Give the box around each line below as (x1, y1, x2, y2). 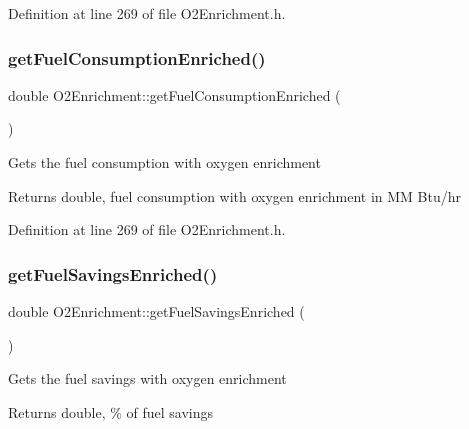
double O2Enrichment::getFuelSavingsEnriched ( (8, 301, 305, 321)
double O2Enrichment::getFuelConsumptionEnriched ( (8, 84, 341, 105)
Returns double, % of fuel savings (8, 401, 214, 422)
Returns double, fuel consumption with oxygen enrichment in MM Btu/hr (8, 185, 461, 206)
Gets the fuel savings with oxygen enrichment (8, 368, 287, 389)
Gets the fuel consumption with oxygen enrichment (8, 152, 321, 172)
